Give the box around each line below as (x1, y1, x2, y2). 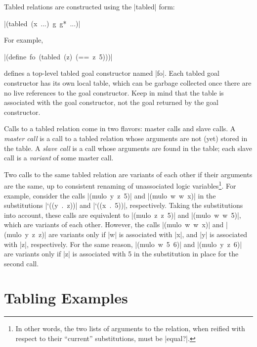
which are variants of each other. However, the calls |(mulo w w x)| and (4, 219, 224, 230)
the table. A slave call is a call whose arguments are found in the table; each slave (4, 143, 252, 153)
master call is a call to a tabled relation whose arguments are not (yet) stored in (4, 133, 248, 143)
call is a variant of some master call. (4, 152, 114, 163)
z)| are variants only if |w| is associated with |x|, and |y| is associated (38, 229, 248, 239)
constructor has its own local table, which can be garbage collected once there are (4, 77, 252, 88)
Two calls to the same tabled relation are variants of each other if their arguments (4, 169, 253, 179)
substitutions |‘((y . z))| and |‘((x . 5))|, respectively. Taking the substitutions (4, 200, 243, 210)
